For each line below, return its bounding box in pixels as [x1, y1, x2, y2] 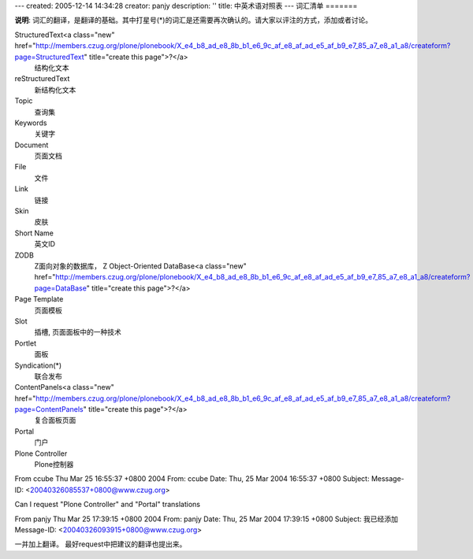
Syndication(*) [14, 361, 62, 370]
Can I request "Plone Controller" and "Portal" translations [14, 500, 201, 509]
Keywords [14, 118, 47, 128]
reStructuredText [14, 74, 70, 83]
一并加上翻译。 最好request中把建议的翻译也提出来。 [14, 539, 187, 549]
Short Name [14, 228, 54, 238]
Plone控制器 [34, 460, 74, 469]
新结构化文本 [34, 85, 76, 94]
